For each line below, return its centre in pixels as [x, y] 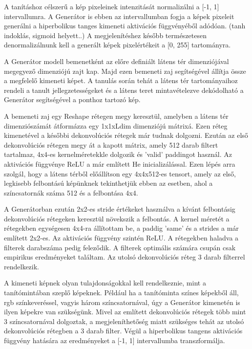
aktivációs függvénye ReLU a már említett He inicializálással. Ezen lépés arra [120, 164]
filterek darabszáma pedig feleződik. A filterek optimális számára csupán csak [120, 247]
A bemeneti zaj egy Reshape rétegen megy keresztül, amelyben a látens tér [116, 116]
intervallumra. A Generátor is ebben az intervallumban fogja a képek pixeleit [119, 16]
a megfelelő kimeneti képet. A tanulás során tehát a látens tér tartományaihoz [121, 80]
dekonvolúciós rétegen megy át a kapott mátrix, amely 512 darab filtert [111, 144]
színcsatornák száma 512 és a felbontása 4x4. [71, 192]
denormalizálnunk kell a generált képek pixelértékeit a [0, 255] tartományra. [117, 45]
